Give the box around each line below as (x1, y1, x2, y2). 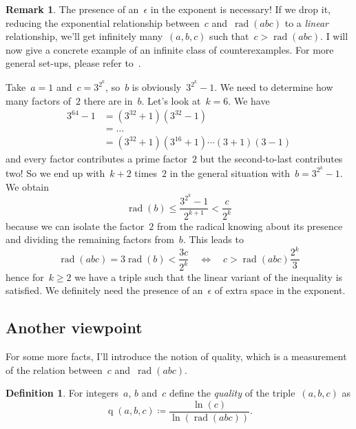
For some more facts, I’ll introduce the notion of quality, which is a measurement (6, 349, 347, 364)
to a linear (284, 15, 329, 30)
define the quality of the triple (169, 386, 295, 400)
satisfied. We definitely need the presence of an (6, 283, 203, 297)
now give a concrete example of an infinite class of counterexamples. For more (6, 42, 334, 56)
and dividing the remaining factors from (6, 232, 174, 247)
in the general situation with (169, 165, 291, 180)
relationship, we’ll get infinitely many (6, 29, 163, 43)
